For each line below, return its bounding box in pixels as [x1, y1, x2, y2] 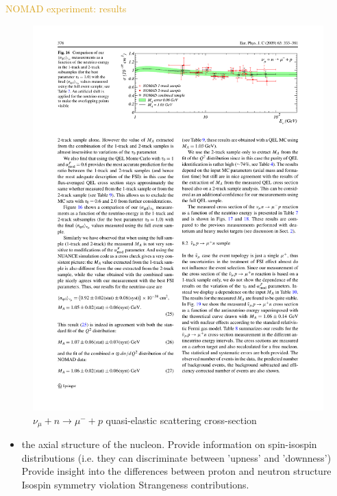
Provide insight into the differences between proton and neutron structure [21, 464, 332, 478]
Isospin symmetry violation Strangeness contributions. [21, 478, 249, 491]
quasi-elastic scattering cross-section [105, 412, 257, 427]
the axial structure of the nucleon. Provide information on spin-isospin [21, 437, 317, 451]
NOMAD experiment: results [5, 1, 127, 15]
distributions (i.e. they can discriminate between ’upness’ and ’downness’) [21, 450, 332, 464]
